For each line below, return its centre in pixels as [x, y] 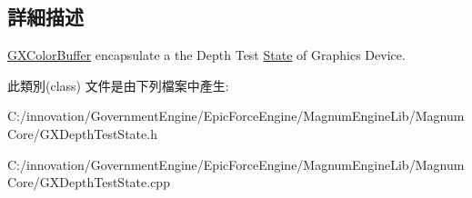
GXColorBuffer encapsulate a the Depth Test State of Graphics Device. [206, 55]
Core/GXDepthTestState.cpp [89, 182]
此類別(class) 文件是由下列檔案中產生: [118, 85]
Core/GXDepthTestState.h [82, 133]
